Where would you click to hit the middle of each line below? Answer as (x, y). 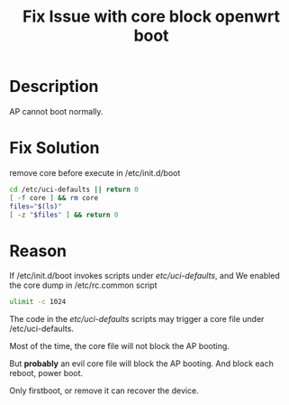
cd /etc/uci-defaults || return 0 (74, 189)
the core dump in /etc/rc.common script (83, 285)
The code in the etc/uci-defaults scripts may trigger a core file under (137, 319)
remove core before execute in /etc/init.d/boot (95, 172)
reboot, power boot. (46, 373)
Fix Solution (54, 148)
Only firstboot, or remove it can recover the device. (104, 391)
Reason (38, 251)
